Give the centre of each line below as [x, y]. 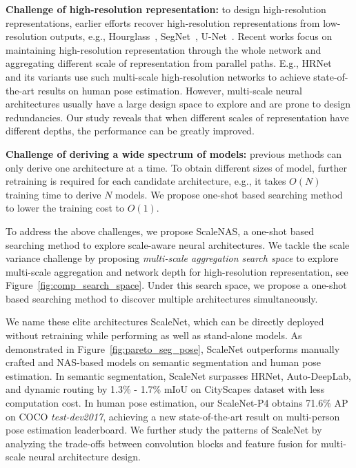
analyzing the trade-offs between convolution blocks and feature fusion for [162, 443]
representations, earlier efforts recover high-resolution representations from [163, 22]
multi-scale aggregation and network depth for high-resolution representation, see [177, 271]
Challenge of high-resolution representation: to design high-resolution [166, 9]
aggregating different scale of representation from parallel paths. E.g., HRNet [169, 63]
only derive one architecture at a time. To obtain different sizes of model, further [177, 167]
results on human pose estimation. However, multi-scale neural [170, 90]
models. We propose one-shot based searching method [229, 194]
